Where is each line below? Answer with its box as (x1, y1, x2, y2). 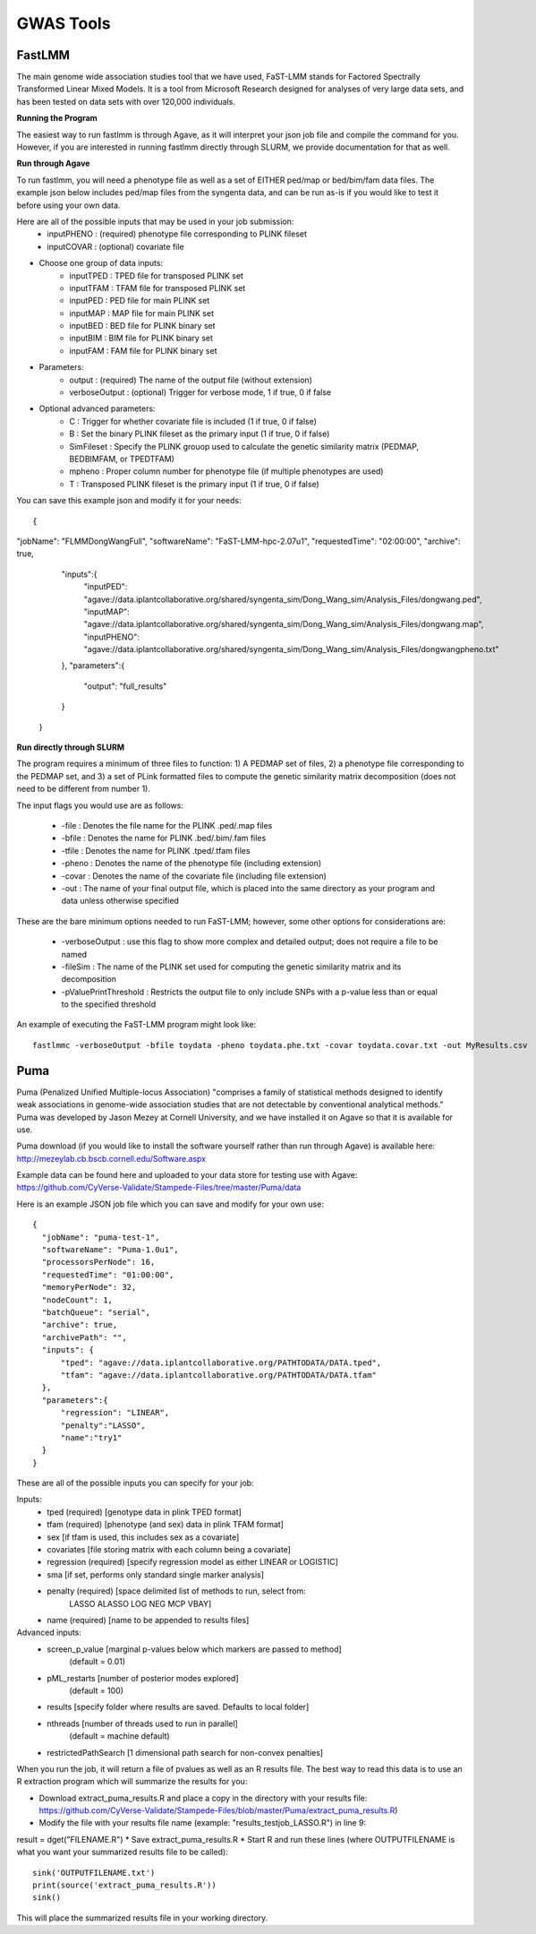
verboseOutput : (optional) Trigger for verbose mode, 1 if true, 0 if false (69, 387, 331, 398)
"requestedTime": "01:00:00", (41, 1269, 174, 1280)
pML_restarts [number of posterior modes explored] (47, 1672, 239, 1683)
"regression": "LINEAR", (60, 1407, 170, 1418)
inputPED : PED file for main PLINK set (69, 296, 210, 306)
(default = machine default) (69, 1731, 170, 1741)
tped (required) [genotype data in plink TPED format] (47, 1506, 242, 1517)
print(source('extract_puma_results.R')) (32, 1880, 217, 1890)
